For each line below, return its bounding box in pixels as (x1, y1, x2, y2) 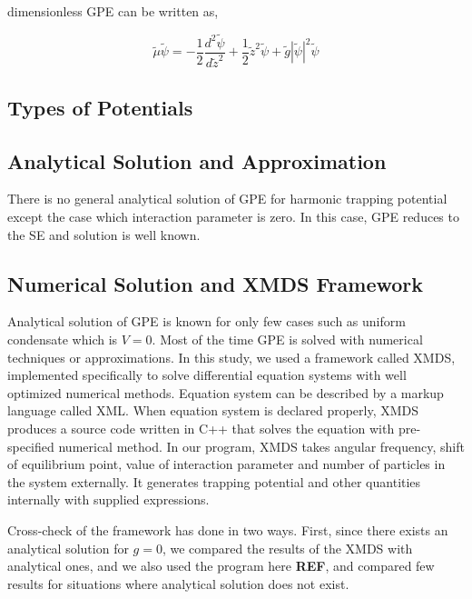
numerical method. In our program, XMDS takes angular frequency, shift (58, 436, 465, 455)
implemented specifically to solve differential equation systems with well (7, 365, 407, 384)
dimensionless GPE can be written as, (7, 2, 219, 20)
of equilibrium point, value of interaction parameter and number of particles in (7, 454, 446, 474)
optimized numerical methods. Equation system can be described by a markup (7, 383, 444, 402)
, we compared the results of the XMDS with (162, 538, 413, 557)
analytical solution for (7, 538, 129, 557)
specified (7, 436, 54, 455)
